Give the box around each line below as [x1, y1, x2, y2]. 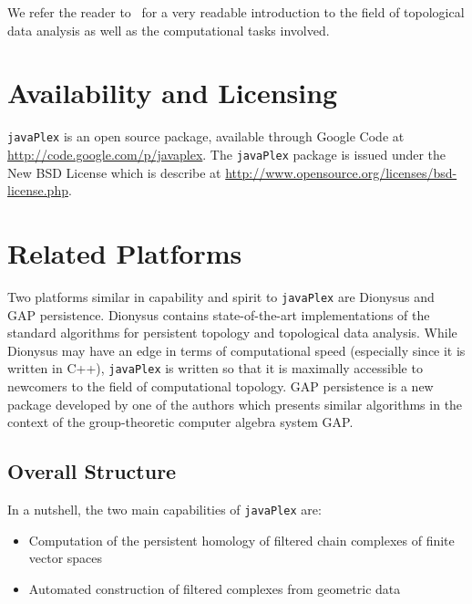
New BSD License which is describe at [7, 162, 221, 182]
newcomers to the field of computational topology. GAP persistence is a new [7, 377, 434, 396]
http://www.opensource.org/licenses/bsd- [225, 162, 457, 182]
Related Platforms [7, 234, 242, 271]
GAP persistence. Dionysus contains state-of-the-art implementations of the [7, 305, 430, 324]
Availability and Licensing [7, 74, 338, 111]
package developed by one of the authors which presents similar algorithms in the [7, 394, 463, 413]
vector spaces [28, 548, 103, 568]
